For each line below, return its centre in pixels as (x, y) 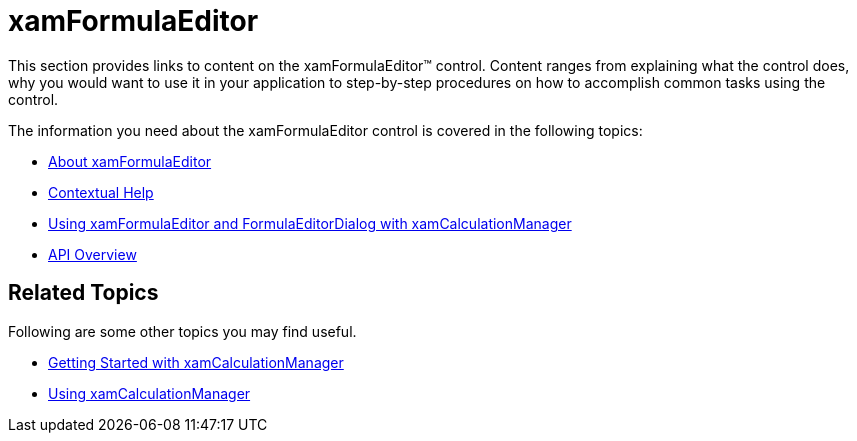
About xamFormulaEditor (130, 161)
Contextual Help (101, 192)
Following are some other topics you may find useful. (182, 331)
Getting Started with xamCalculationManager (196, 362)
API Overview (92, 254)
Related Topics (83, 293)
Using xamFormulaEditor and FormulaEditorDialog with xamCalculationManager (310, 223)
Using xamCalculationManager (149, 393)
